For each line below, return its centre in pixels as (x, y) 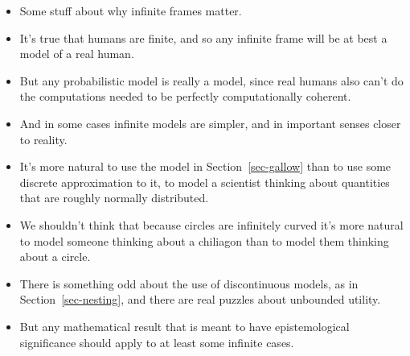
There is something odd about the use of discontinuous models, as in (189, 283)
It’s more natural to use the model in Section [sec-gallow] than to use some (205, 166)
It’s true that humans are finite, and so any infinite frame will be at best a (203, 37)
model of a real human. (77, 54)
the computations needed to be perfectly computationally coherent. (185, 96)
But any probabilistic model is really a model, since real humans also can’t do (211, 80)
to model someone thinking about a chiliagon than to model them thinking (204, 240)
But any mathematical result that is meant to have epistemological (184, 326)
